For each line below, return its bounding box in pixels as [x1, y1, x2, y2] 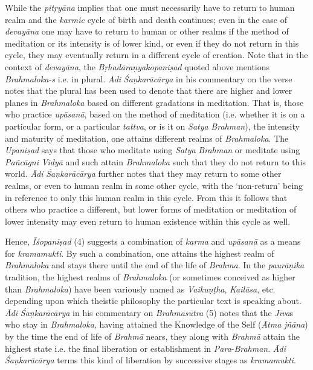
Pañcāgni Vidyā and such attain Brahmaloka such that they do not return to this [5, 155, 306, 168]
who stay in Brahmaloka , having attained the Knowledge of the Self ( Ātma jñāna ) [5, 318, 308, 331]
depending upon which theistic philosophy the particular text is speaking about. [5, 294, 302, 307]
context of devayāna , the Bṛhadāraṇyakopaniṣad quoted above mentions [5, 60, 270, 73]
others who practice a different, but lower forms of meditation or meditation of [5, 203, 297, 216]
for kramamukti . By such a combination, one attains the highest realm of [5, 246, 274, 259]
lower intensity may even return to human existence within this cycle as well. [5, 214, 291, 227]
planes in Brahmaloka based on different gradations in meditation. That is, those [5, 96, 304, 108]
